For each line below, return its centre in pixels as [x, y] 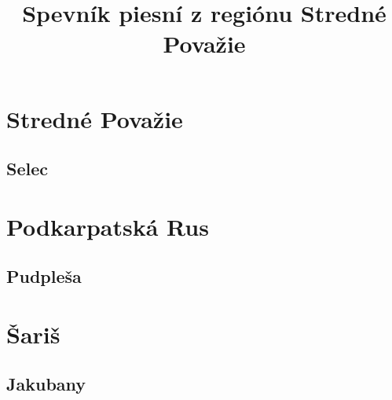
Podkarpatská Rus [108, 226]
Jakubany [46, 384]
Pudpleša [44, 276]
